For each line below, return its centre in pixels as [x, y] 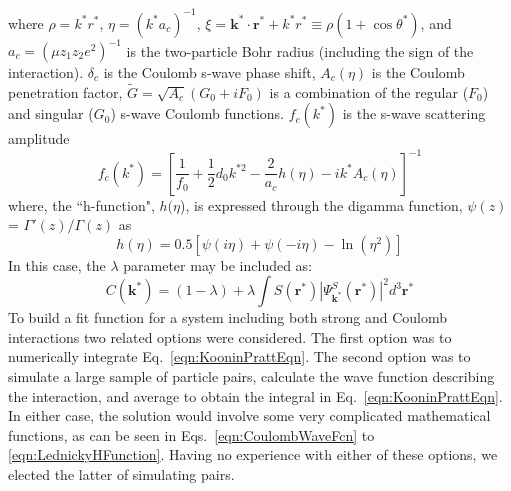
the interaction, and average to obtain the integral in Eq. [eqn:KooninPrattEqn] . [255, 395]
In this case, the [57, 264]
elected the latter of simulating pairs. [121, 474]
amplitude [39, 138]
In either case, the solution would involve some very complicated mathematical [249, 415]
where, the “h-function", [81, 204]
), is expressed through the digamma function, [321, 204]
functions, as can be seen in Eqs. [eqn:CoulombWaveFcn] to [191, 434]
